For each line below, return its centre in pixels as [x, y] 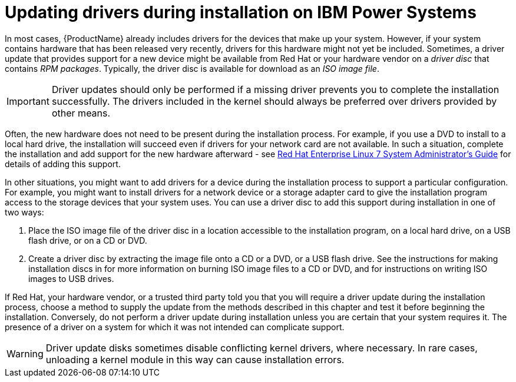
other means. [81, 113]
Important [28, 101]
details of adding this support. [63, 164]
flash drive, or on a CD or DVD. [88, 240]
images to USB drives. [71, 278]
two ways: [24, 212]
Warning [25, 353]
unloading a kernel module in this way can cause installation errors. [195, 359]
